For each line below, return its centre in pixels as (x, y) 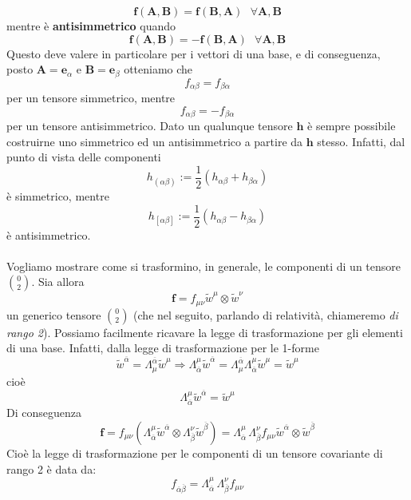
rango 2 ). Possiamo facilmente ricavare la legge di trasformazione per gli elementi (205, 332)
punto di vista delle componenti (84, 157)
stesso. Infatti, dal (361, 141)
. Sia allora (58, 282)
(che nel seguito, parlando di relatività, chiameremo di (266, 314)
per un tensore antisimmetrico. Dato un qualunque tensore (150, 126)
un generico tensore (54, 314)
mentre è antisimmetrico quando (91, 26)
